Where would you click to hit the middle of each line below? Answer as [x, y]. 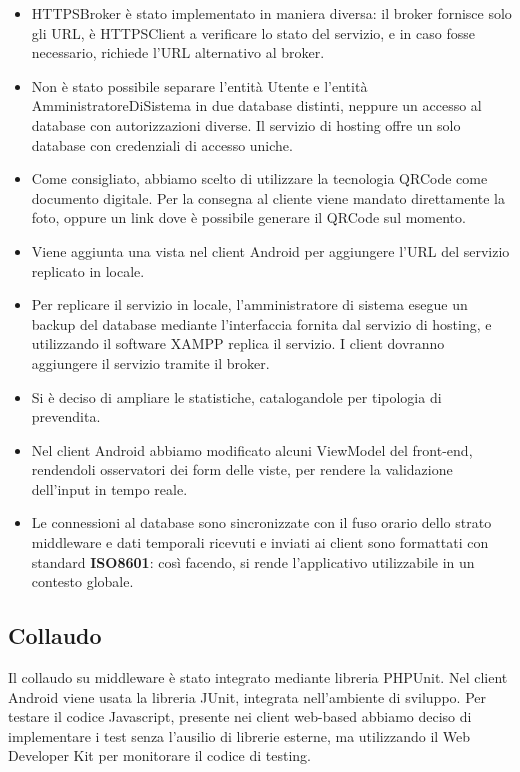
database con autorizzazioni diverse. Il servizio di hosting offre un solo [246, 124]
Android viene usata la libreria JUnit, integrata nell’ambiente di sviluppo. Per [247, 696]
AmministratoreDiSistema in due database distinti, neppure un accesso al [256, 105]
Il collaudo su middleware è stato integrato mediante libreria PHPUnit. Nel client [258, 677]
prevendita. [66, 416]
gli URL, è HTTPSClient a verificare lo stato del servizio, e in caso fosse [253, 32]
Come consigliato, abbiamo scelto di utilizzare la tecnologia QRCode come [259, 178]
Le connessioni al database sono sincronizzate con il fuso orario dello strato [261, 522]
